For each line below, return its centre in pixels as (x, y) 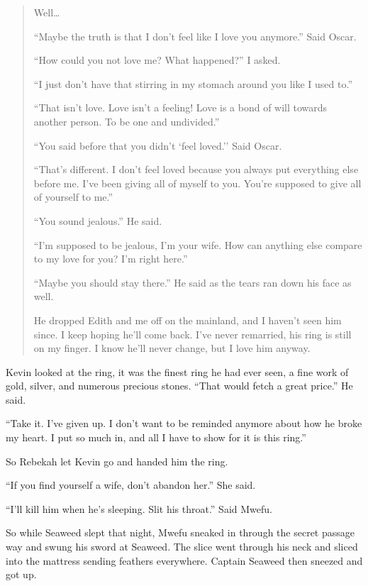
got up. (21, 574)
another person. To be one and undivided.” (127, 121)
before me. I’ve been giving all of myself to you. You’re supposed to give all (197, 183)
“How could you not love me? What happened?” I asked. (157, 60)
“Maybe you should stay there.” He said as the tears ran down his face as (193, 282)
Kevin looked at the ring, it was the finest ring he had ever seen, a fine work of (177, 371)
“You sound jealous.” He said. (98, 220)
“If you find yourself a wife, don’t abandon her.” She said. (131, 485)
